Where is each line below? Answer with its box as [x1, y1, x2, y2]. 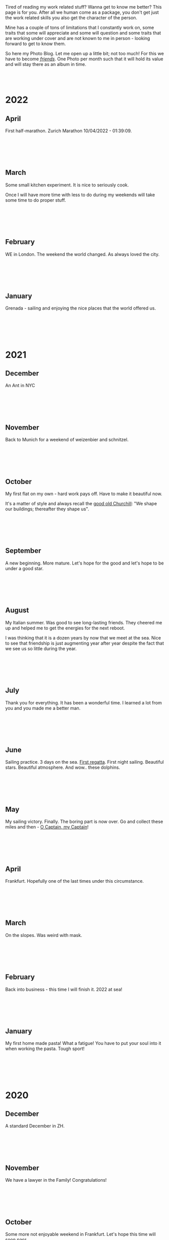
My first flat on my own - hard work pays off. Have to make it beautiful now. [5, 491, 162, 497]
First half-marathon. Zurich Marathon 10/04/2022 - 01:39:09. [5, 128, 132, 134]
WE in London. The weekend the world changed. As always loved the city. [5, 251, 160, 257]
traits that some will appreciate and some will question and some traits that [5, 30, 161, 36]
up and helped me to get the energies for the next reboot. [5, 625, 125, 631]
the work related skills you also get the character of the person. [5, 15, 138, 21]
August [5, 606, 29, 615]
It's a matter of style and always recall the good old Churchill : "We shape [5, 501, 157, 507]
